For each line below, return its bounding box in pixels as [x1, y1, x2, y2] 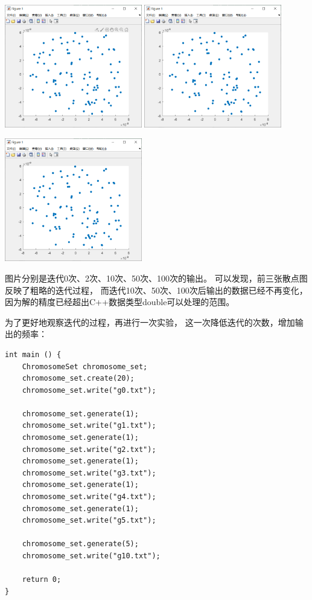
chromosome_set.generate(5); [22, 540, 139, 549]
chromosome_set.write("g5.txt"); [22, 516, 156, 525]
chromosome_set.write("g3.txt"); [22, 468, 156, 477]
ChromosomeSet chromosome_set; [22, 362, 148, 371]
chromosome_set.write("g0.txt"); [22, 385, 156, 395]
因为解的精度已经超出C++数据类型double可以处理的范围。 [5, 295, 235, 308]
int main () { [5, 350, 62, 359]
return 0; [22, 575, 62, 584]
